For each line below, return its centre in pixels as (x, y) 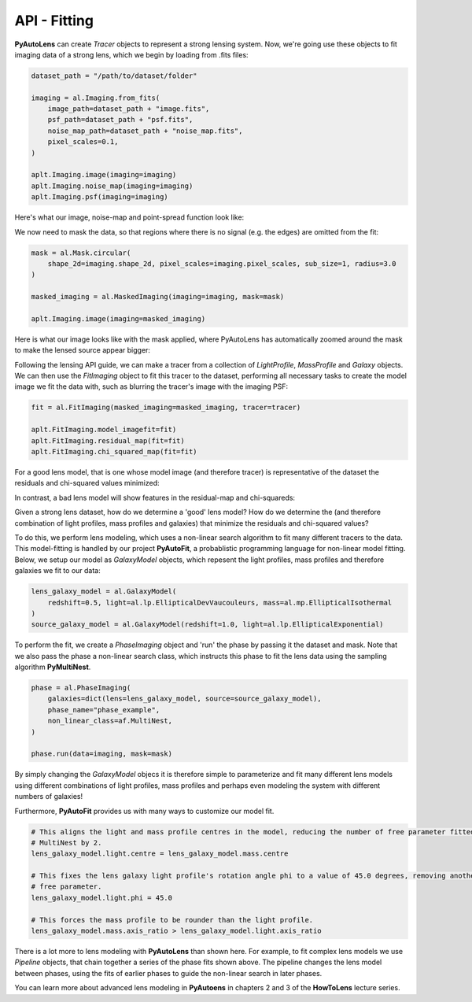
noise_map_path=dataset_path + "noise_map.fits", (145, 131)
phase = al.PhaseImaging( (81, 688)
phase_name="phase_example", (104, 710)
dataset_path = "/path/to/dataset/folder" (114, 76)
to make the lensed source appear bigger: (83, 350)
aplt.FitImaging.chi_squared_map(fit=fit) (114, 452)
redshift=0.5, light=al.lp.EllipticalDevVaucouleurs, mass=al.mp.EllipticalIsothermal (220, 603)
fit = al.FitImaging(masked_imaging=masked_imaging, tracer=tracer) (166, 408)
